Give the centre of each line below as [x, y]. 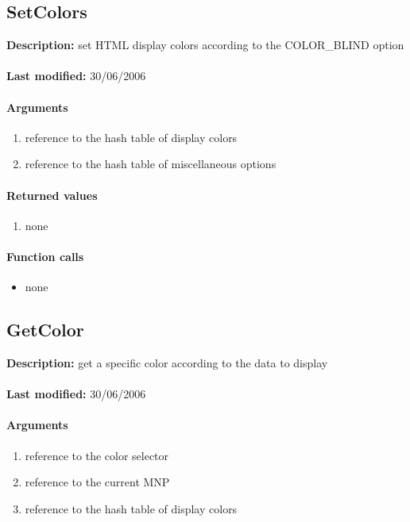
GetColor [45, 330]
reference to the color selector [97, 455]
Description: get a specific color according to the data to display [167, 362]
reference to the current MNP [97, 482]
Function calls [45, 256]
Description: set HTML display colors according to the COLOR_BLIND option [205, 45]
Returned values [52, 195]
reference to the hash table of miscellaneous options [151, 164]
